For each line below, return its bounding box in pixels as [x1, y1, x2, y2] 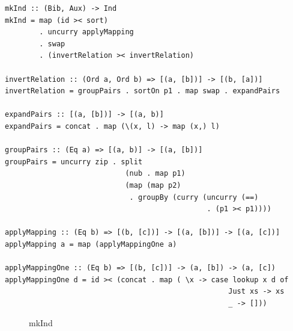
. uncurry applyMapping [39, 28, 134, 37]
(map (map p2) [125, 181, 181, 190]
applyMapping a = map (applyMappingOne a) [5, 240, 177, 249]
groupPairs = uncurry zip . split [5, 157, 143, 166]
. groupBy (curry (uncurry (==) [129, 193, 259, 202]
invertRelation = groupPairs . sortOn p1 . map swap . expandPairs [5, 87, 280, 96]
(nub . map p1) [125, 169, 186, 178]
